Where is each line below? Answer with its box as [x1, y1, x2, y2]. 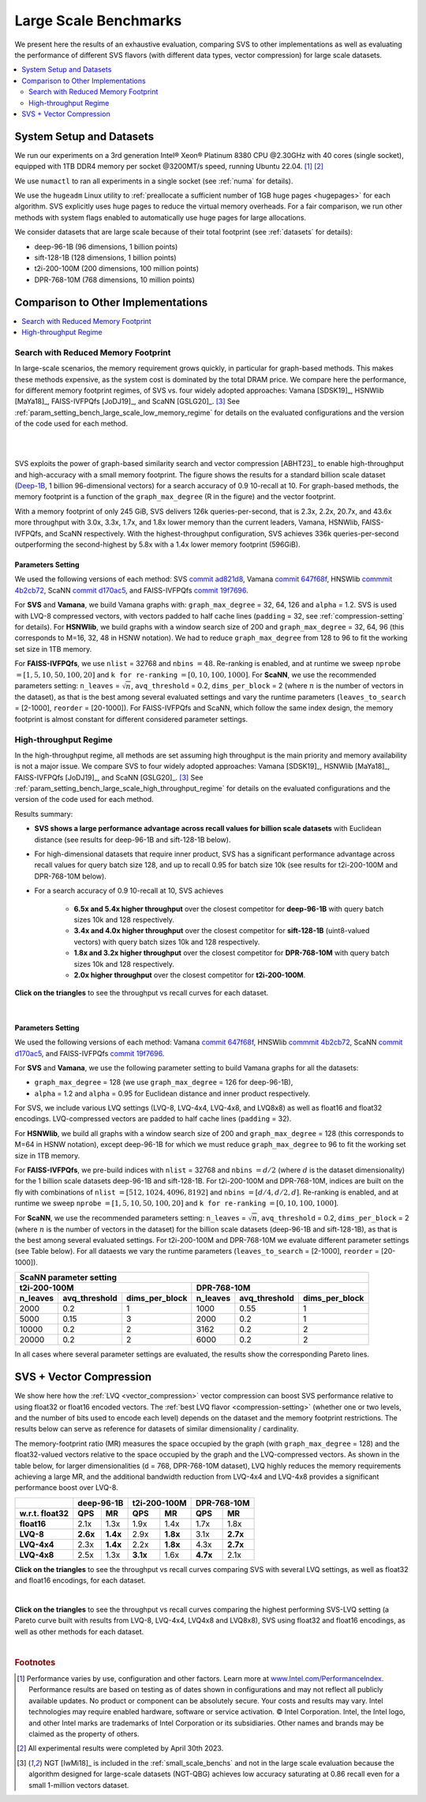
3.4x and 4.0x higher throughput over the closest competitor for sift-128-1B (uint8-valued [73, 926, 370, 935]
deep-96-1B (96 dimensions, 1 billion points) [34, 242, 178, 251]
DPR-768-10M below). [34, 871, 106, 881]
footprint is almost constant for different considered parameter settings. [14, 714, 248, 724]
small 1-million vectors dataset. [28, 1780, 129, 1789]
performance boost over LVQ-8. [14, 1483, 118, 1492]
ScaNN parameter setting [19, 1272, 118, 1283]
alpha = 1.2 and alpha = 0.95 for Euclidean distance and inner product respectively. [34, 1089, 311, 1098]
